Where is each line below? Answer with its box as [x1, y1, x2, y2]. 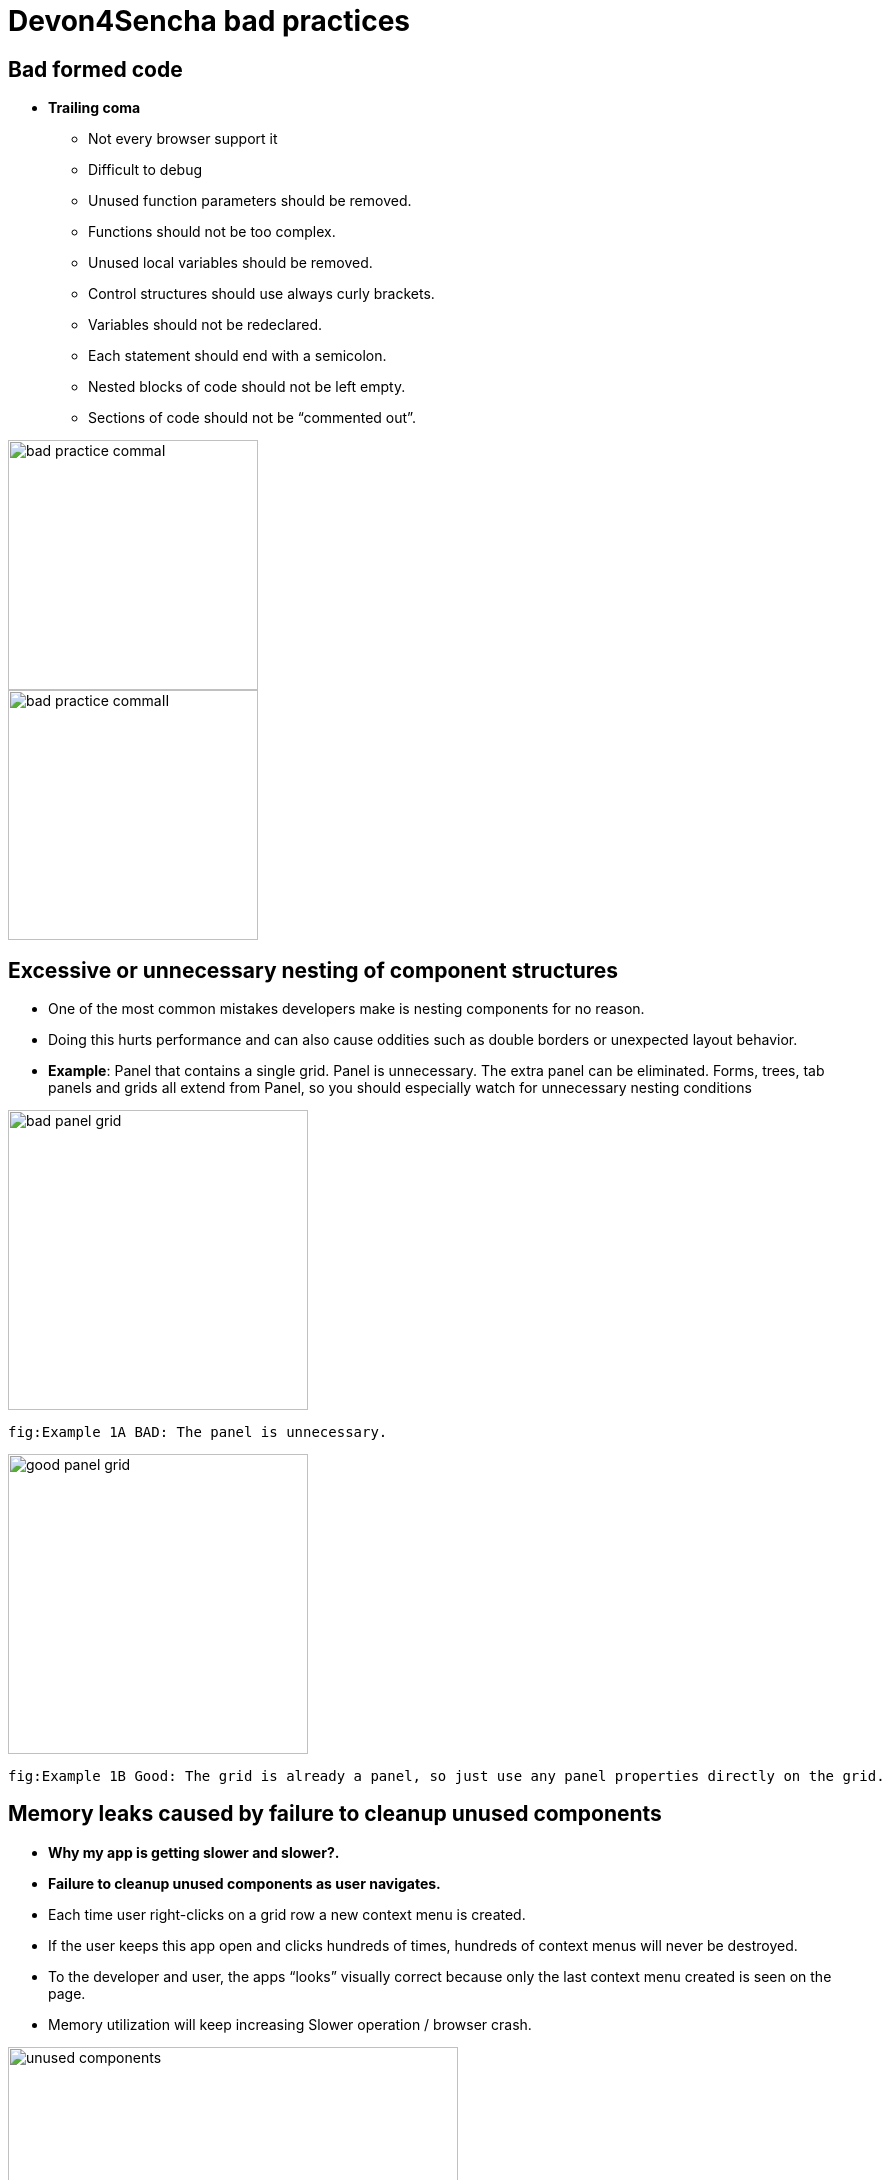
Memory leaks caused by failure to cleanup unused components [8, 1801, 662, 1827]
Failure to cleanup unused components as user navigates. [48, 1874, 441, 1892]
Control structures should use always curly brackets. [88, 285, 435, 303]
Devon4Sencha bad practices [8, 4, 410, 38]
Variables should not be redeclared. [88, 316, 323, 334]
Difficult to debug [88, 161, 203, 179]
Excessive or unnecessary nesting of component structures [8, 957, 619, 983]
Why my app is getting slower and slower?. [48, 1843, 340, 1861]
